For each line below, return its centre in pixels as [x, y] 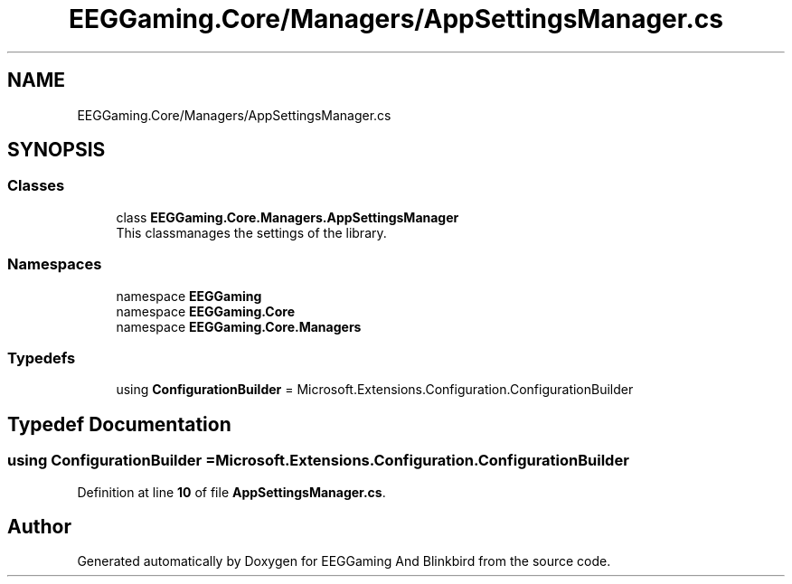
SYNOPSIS [57, 150]
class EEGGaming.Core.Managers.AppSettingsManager [288, 217]
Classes [36, 186]
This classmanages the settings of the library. [251, 232]
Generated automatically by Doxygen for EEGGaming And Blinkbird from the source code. [344, 561]
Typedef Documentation [119, 424]
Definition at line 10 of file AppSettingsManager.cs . [231, 492]
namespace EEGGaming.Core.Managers [239, 326]
